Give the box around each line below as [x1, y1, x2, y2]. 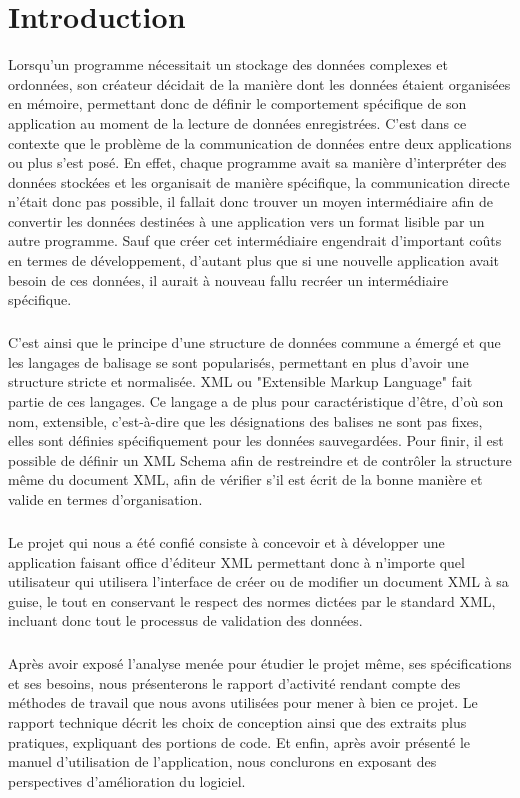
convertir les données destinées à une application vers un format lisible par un [8, 210, 485, 231]
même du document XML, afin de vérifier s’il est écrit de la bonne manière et [8, 469, 483, 490]
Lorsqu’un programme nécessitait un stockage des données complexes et [8, 54, 448, 75]
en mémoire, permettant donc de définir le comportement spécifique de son [8, 93, 467, 114]
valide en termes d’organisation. [8, 488, 203, 509]
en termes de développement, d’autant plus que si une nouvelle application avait [8, 250, 500, 271]
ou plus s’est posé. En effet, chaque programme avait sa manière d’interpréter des [8, 152, 507, 173]
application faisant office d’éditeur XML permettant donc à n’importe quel [8, 551, 465, 572]
